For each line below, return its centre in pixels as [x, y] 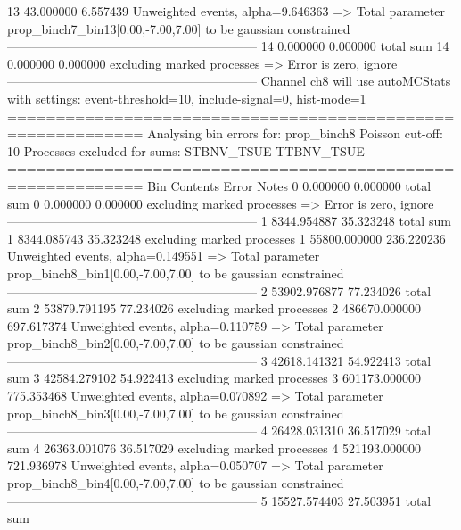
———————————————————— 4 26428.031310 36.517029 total [219, 431]
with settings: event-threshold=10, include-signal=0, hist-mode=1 [187, 98]
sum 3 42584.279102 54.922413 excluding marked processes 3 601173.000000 [214, 378]
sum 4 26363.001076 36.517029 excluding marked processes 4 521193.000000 [214, 447]
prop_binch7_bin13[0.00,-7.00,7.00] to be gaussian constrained [179, 28]
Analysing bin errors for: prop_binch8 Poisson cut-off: [295, 133]
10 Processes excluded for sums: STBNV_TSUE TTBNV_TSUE [186, 150]
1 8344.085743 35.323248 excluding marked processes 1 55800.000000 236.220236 [226, 238]
